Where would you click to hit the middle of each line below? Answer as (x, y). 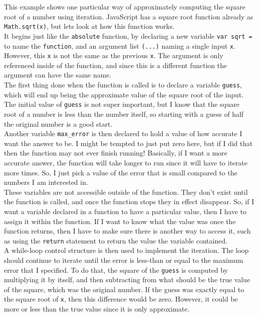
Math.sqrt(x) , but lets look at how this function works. (89, 26)
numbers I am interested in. (46, 182)
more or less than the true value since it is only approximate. (97, 309)
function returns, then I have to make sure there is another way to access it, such (128, 231)
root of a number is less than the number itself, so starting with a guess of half (124, 114)
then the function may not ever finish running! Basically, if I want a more (116, 153)
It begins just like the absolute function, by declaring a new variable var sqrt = (128, 36)
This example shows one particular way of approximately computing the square (125, 6)
